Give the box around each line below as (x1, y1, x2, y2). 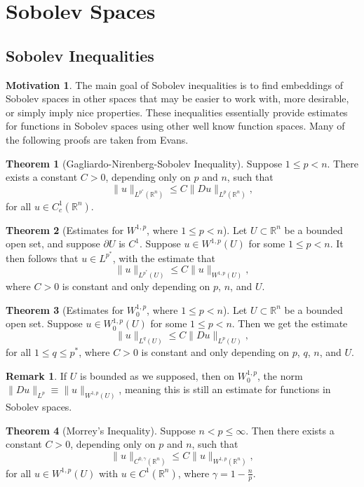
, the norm (257, 368, 303, 383)
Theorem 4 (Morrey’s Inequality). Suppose (6, 423, 196, 437)
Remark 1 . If (6, 368, 67, 383)
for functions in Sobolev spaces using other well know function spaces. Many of (6, 118, 345, 133)
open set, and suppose (6, 236, 100, 251)
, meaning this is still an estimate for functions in (119, 382, 331, 397)
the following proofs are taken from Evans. (6, 132, 189, 146)
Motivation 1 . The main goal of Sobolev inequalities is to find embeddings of (6, 77, 343, 92)
